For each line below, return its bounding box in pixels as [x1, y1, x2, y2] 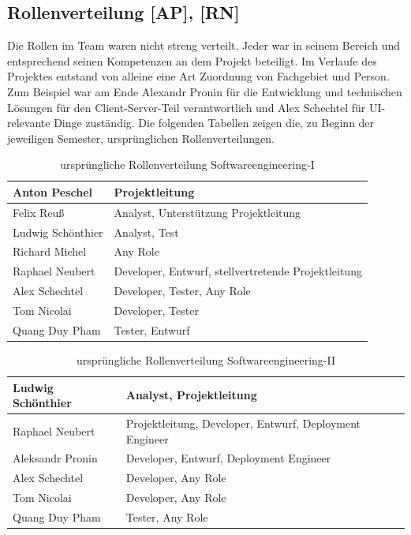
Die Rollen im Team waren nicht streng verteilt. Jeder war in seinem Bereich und [7, 37, 401, 54]
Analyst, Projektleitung [125, 387, 257, 403]
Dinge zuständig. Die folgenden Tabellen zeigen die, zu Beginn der [54, 114, 375, 131]
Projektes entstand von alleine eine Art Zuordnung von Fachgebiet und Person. [7, 68, 390, 84]
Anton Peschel [13, 183, 93, 200]
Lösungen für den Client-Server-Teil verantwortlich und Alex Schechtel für [7, 99, 366, 115]
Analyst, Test [114, 223, 179, 240]
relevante [7, 114, 50, 131]
